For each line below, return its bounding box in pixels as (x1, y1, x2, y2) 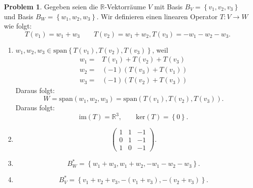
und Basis (4, 11, 33, 21)
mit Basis (154, 1, 183, 11)
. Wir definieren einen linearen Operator (96, 11, 218, 21)
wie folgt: (4, 21, 32, 31)
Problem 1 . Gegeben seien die (4, 1, 98, 11)
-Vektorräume (104, 1, 146, 11)
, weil (152, 44, 169, 55)
